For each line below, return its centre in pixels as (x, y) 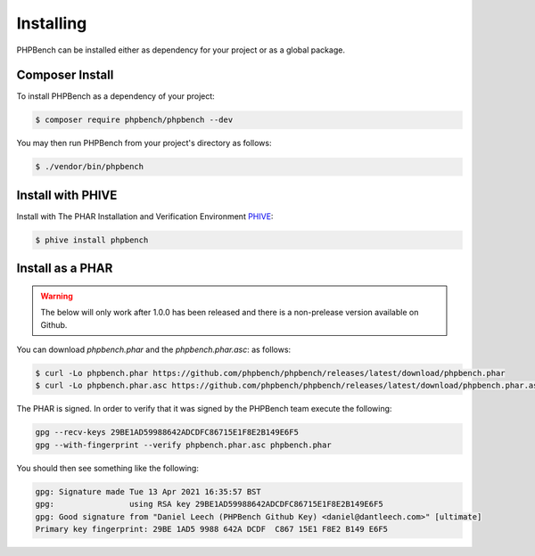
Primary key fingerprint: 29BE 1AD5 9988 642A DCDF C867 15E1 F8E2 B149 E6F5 (211, 529)
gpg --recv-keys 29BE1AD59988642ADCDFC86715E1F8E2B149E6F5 (167, 433)
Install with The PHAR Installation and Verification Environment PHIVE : (145, 216)
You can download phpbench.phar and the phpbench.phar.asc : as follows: (154, 350)
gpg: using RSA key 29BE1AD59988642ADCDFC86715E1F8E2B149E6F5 (209, 504)
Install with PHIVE (67, 195)
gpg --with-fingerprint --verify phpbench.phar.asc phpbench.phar (183, 445)
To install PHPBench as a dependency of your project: (116, 96)
